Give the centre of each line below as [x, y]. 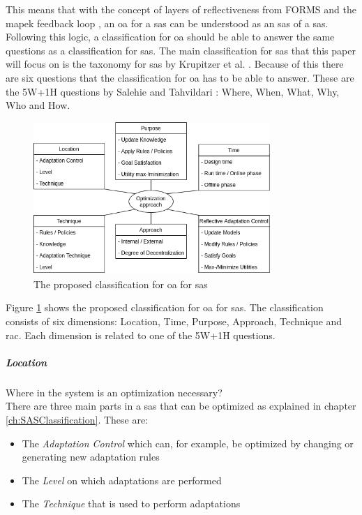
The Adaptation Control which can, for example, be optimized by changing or [188, 443]
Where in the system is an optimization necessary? [114, 392]
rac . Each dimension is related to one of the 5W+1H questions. [141, 335]
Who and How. [38, 105]
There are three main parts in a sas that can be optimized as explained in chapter [181, 406]
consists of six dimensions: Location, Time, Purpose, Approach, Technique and [174, 321]
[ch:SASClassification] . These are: [77, 419]
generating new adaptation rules [91, 457]
